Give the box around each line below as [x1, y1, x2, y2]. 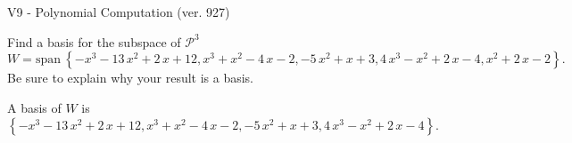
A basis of [7, 98, 62, 116]
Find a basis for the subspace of [7, 32, 181, 51]
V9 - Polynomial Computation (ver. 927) [7, 3, 230, 20]
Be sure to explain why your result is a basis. [7, 68, 254, 87]
